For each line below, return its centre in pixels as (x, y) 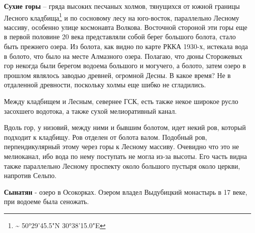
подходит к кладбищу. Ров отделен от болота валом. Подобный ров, (106, 137)
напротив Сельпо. (30, 175)
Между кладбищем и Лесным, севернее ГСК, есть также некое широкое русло (121, 101)
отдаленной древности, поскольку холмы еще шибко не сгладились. (105, 85)
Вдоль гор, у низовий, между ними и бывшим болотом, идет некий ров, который (125, 127)
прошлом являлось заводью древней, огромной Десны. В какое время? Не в (117, 75)
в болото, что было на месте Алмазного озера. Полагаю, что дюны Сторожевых (123, 56)
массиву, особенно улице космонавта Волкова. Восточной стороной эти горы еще (126, 27)
